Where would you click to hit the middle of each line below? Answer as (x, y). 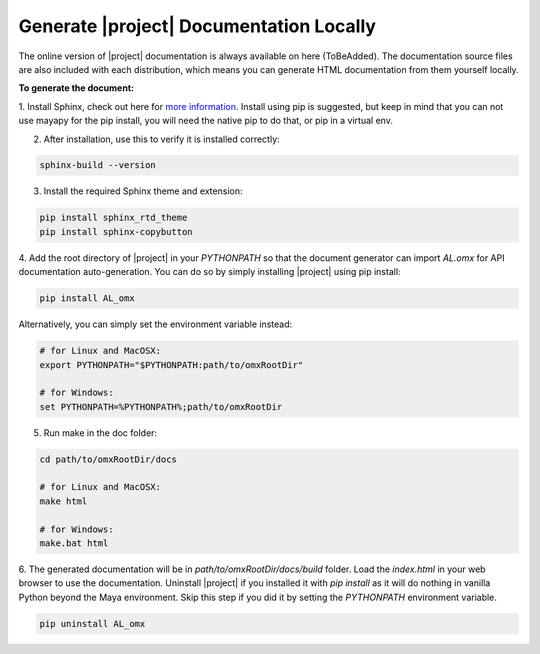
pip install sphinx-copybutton (116, 231)
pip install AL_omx (87, 298)
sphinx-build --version (98, 165)
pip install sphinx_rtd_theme (113, 218)
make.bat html (74, 543)
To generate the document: (76, 88)
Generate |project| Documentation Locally (197, 26)
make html (63, 501)
